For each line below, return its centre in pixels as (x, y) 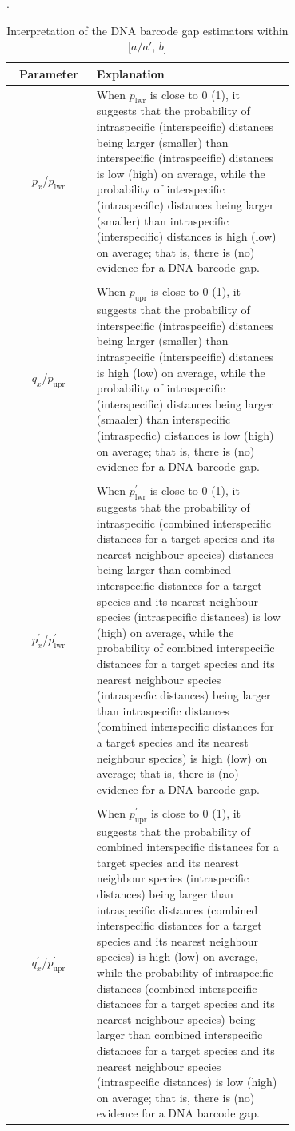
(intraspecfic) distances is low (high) (185, 435)
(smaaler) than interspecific (163, 419)
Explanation (130, 73)
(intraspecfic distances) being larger (183, 695)
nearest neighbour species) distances (185, 554)
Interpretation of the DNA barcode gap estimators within (147, 30)
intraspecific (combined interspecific (184, 522)
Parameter (48, 73)
